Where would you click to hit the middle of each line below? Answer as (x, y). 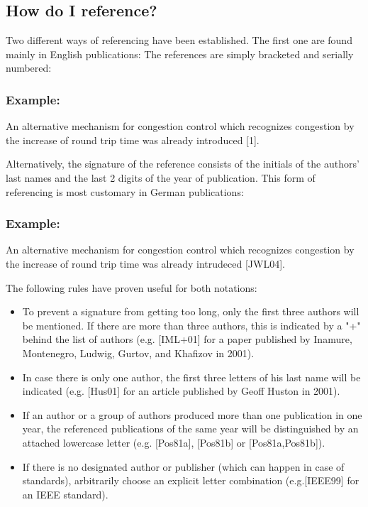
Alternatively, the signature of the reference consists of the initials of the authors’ (183, 164)
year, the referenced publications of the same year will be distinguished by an (190, 429)
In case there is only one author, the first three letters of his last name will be (191, 377)
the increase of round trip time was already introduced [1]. (133, 140)
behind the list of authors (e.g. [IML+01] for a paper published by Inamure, (187, 339)
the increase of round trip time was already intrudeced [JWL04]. (145, 263)
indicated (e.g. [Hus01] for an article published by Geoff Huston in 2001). (181, 391)
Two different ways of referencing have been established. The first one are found (179, 40)
